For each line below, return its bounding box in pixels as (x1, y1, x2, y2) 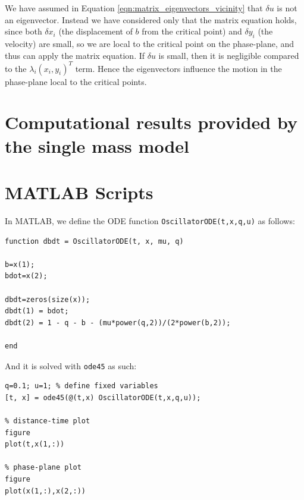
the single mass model (5, 133, 189, 158)
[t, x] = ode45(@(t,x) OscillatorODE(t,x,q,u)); (5, 393, 201, 402)
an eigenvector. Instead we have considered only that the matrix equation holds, (5, 13, 297, 26)
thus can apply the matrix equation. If (5, 49, 145, 61)
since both (5, 25, 42, 37)
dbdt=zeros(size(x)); (5, 295, 90, 304)
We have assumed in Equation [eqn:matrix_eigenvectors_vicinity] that (5, 2, 263, 14)
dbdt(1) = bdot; (5, 307, 69, 316)
